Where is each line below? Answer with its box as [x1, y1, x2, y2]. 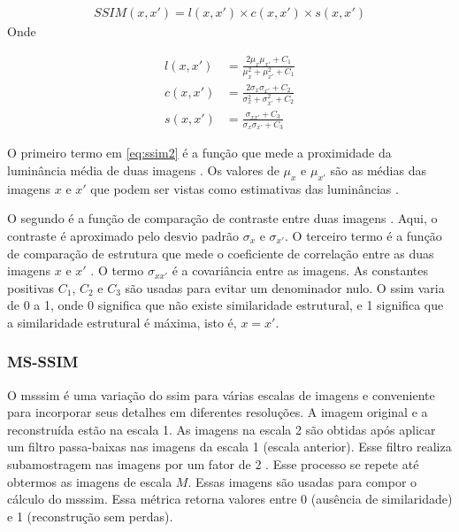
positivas [7, 278, 55, 297]
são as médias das [330, 160, 426, 179]
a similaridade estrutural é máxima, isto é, [7, 312, 237, 331]
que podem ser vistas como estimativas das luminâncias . [90, 179, 399, 197]
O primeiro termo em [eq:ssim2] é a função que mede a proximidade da [7, 143, 392, 162]
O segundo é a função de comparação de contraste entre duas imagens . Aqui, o [7, 209, 438, 227]
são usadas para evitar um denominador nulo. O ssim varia [125, 278, 445, 297]
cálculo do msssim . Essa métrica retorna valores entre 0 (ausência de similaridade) [7, 490, 453, 508]
